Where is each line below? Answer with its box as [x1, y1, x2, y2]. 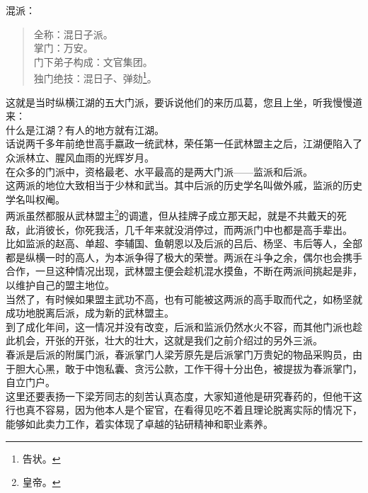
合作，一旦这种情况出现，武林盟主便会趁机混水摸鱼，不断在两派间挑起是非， [6, 263, 362, 278]
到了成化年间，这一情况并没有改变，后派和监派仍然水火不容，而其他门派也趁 [6, 319, 362, 334]
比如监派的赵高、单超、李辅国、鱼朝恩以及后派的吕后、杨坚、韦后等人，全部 [6, 236, 362, 251]
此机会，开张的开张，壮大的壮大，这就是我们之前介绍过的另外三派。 [6, 333, 323, 348]
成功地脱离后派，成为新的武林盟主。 [6, 305, 174, 320]
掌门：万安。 [33, 40, 93, 55]
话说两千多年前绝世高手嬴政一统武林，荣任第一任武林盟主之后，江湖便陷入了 [6, 136, 362, 151]
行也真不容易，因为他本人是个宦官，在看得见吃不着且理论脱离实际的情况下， [6, 402, 362, 417]
